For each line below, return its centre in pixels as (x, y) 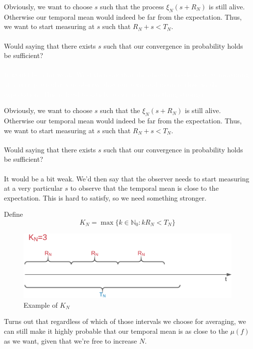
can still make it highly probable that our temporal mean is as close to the (116, 331)
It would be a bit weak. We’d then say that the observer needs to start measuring (127, 178)
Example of (41, 305)
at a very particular (33, 188)
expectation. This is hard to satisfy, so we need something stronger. (105, 197)
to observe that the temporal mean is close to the (144, 188)
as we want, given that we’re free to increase (71, 340)
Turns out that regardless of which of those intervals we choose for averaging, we (125, 321)
